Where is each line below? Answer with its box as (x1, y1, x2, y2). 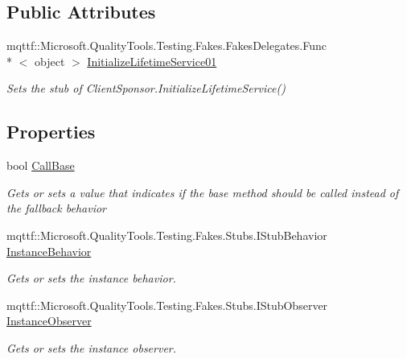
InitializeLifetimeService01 (87, 52, 217, 69)
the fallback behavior (6, 200, 106, 217)
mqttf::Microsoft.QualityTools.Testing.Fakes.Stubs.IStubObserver (6, 296, 328, 313)
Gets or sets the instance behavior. (6, 270, 176, 287)
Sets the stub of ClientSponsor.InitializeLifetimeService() (6, 80, 286, 97)
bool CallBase (6, 157, 75, 174)
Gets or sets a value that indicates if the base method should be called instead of (6, 184, 399, 200)
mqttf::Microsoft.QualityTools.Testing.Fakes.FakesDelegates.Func (6, 37, 327, 54)
